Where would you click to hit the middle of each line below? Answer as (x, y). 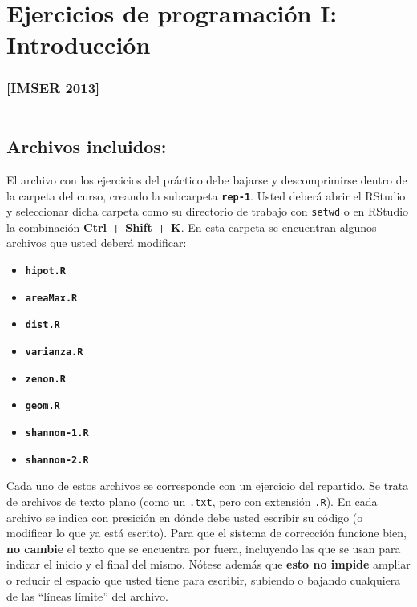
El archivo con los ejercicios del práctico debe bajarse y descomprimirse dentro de (207, 179)
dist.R (43, 325)
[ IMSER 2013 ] (53, 88)
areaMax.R (51, 298)
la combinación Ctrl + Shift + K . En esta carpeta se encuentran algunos (192, 227)
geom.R (43, 406)
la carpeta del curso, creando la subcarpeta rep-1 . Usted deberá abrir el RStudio (206, 195)
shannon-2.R (57, 460)
